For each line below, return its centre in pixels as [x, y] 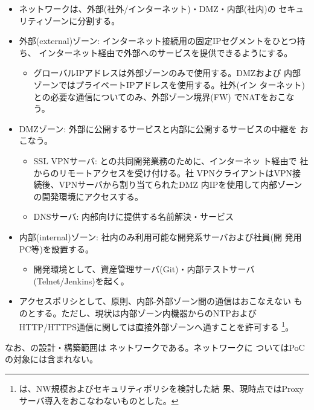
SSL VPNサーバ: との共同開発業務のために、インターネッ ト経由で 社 [171, 160]
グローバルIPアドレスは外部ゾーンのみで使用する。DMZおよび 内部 [167, 73]
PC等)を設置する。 [56, 248]
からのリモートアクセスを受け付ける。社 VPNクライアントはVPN [163, 172]
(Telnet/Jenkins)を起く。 [81, 280]
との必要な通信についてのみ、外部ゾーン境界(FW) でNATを [151, 96]
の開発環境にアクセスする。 [88, 196]
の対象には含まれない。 [51, 359]
